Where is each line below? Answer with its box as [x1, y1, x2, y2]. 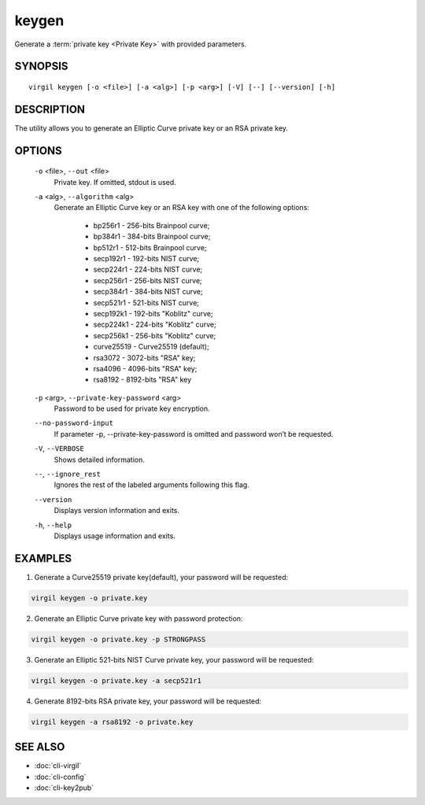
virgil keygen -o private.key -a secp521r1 [31, 676, 202, 685]
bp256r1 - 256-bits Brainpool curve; [93, 220, 210, 230]
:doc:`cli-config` [34, 772, 87, 781]
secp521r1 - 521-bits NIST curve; [93, 297, 200, 307]
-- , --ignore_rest [34, 469, 102, 479]
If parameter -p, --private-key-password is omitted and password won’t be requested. [54, 429, 334, 438]
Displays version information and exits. [54, 506, 180, 515]
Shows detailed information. [54, 455, 145, 464]
